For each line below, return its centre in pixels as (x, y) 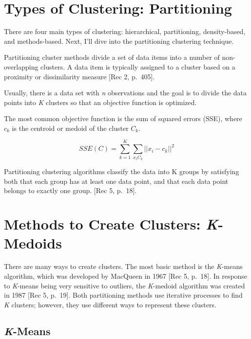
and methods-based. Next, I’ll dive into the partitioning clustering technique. (119, 41)
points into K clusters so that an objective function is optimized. (100, 102)
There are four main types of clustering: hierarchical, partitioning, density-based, (125, 31)
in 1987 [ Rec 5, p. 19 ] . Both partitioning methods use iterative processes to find (123, 295)
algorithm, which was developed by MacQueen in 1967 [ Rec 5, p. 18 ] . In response (126, 276)
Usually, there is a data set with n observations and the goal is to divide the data (125, 93)
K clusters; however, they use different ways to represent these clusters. (110, 304)
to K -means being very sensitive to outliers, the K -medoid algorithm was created (125, 285)
